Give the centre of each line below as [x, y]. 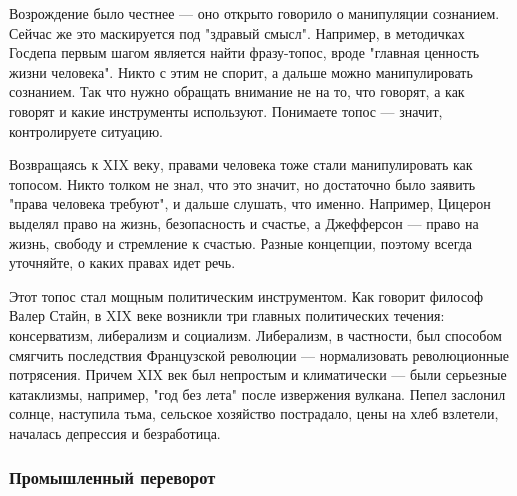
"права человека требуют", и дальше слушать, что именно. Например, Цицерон [250, 203]
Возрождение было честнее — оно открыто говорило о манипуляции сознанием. [254, 13]
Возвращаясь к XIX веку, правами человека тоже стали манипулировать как [241, 164]
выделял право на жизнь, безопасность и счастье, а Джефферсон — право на [244, 222]
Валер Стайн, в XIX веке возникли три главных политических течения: [227, 315]
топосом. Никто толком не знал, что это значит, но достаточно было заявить [242, 183]
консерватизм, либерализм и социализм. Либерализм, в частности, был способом [255, 334]
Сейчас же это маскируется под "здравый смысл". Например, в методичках [237, 32]
